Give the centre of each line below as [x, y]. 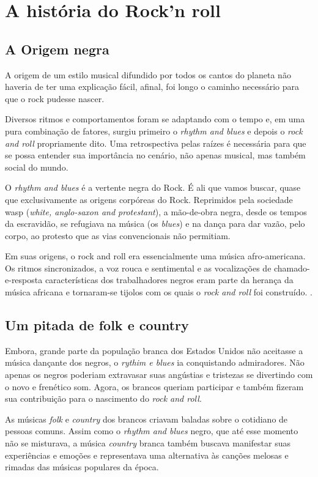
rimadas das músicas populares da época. [82, 467]
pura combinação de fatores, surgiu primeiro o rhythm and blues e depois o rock [154, 131]
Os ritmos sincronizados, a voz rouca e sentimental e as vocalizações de [138, 268]
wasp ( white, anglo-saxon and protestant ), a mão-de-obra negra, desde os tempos [156, 211]
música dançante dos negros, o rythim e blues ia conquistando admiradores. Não [155, 362]
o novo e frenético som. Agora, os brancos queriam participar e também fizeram [154, 386]
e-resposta [24, 280]
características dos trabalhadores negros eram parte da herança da [169, 280]
